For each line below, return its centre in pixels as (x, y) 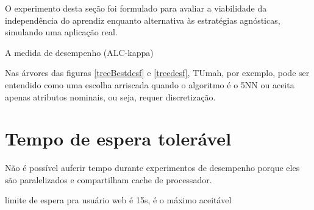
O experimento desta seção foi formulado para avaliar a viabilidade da (136, 8)
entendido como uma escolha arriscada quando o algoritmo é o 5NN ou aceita (150, 84)
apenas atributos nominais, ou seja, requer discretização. (110, 96)
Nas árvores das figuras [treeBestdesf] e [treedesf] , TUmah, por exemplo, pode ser (157, 73)
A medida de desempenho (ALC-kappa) (79, 52)
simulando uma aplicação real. (61, 32)
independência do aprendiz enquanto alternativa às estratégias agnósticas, (143, 20)
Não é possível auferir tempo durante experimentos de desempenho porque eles (152, 168)
